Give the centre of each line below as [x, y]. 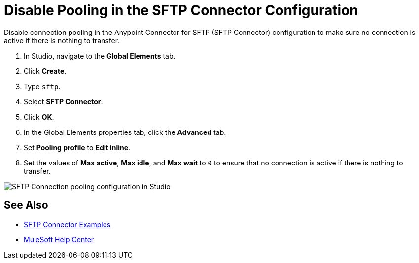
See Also [26, 205]
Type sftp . [42, 86]
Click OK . [39, 117]
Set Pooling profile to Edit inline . [77, 147]
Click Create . [45, 71]
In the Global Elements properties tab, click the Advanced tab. [125, 132]
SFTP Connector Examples [67, 224]
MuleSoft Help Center [59, 239]
